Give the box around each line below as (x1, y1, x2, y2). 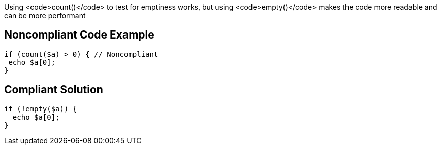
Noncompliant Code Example (4, 28, 154, 42)
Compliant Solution (4, 83, 103, 96)
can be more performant (4, 11, 86, 20)
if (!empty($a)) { (4, 104, 77, 113)
